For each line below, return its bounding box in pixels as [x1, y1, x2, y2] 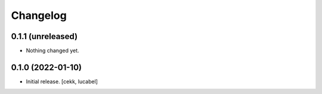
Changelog [11, 9, 67, 22]
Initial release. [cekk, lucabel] [26, 77, 98, 85]
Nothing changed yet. [26, 47, 80, 54]
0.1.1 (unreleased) [11, 31, 78, 41]
